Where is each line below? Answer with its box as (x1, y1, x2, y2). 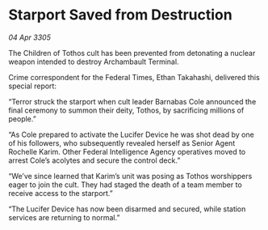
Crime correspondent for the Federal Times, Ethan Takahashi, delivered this (8, 72, 260, 82)
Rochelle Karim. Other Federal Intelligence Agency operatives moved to (8, 147, 246, 156)
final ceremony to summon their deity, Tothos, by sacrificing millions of (8, 105, 245, 115)
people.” (8, 113, 36, 123)
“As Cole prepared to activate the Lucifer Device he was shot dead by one (8, 130, 254, 139)
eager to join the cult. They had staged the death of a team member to (8, 180, 242, 190)
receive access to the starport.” (8, 188, 113, 198)
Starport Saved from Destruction (8, 6, 232, 24)
